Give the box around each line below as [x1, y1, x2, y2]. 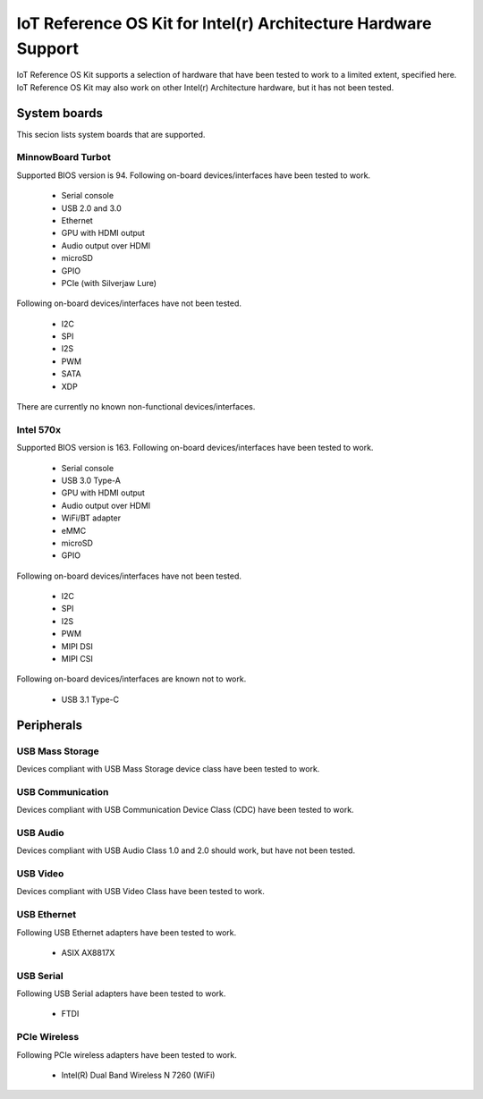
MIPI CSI [61, 654, 94, 664]
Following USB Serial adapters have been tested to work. [16, 988, 226, 999]
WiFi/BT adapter [61, 512, 121, 523]
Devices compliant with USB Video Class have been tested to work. [16, 886, 266, 897]
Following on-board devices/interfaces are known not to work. [16, 673, 247, 684]
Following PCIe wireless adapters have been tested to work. [16, 1049, 237, 1060]
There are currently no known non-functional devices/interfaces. [16, 402, 256, 412]
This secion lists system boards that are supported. [16, 129, 206, 139]
